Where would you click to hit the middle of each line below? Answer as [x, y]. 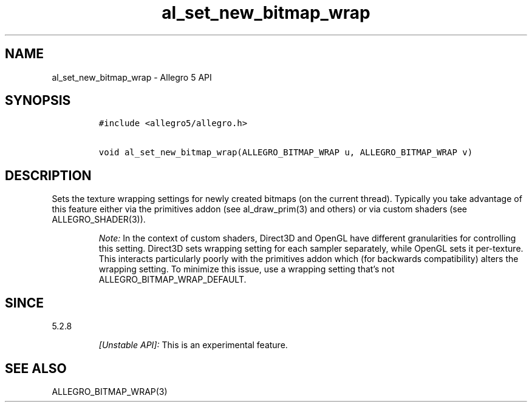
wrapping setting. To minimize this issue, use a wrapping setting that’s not [247, 269]
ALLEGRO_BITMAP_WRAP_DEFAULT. [172, 280]
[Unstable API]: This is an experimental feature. [193, 345]
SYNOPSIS [38, 101]
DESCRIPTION [48, 175]
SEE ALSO [36, 368]
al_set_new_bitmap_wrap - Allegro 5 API [132, 77]
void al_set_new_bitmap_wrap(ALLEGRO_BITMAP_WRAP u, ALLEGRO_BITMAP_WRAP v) [286, 153]
